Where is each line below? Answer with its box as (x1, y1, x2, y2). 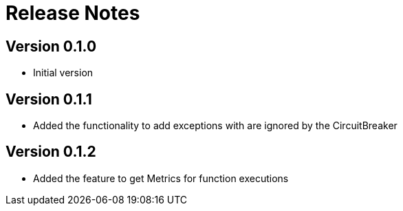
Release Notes (6, 1, 140, 25)
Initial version (33, 67, 94, 79)
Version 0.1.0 (6, 37, 97, 55)
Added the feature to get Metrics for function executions (33, 172, 289, 184)
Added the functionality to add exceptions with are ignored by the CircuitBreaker (33, 120, 397, 132)
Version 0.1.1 (6, 90, 92, 108)
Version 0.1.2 (6, 143, 96, 161)
